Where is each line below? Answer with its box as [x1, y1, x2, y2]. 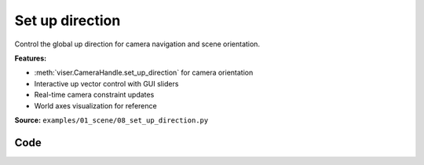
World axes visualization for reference [34, 101, 157, 110]
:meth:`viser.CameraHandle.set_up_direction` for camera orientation [34, 68, 254, 78]
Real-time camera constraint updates [34, 90, 155, 100]
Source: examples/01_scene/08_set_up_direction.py [14, 115, 209, 125]
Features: [14, 53, 47, 63]
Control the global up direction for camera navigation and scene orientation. [14, 39, 261, 49]
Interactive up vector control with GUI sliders [34, 79, 179, 88]
